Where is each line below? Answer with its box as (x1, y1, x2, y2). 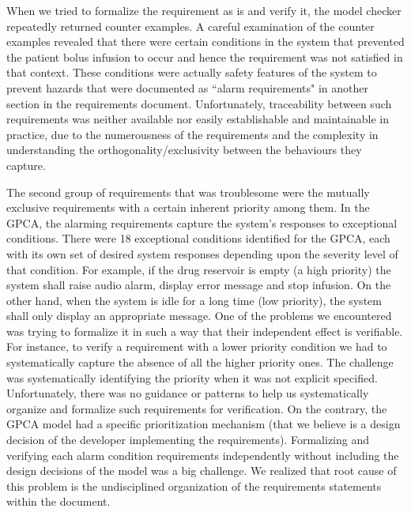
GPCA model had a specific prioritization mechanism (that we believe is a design (6, 416, 401, 432)
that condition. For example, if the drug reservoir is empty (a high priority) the (6, 261, 391, 277)
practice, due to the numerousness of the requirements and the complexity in (6, 126, 379, 142)
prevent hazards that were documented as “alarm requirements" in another (6, 79, 368, 96)
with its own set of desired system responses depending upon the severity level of (6, 245, 398, 262)
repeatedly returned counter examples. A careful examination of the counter (6, 17, 375, 34)
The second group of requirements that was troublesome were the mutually (6, 183, 370, 200)
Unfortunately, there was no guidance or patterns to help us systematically (6, 385, 369, 401)
